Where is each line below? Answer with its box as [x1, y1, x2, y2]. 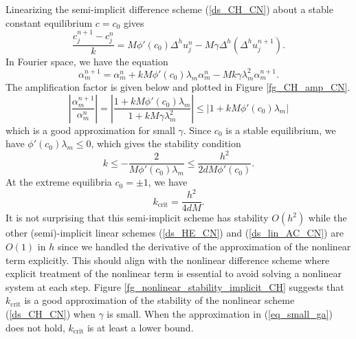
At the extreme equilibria [5, 175, 112, 189]
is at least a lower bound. [87, 320, 194, 334]
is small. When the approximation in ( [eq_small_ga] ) [107, 307, 333, 321]
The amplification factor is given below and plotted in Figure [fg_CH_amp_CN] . [5, 79, 351, 94]
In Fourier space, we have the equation [5, 54, 168, 68]
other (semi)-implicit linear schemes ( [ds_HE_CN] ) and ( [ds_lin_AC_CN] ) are [5, 226, 344, 240]
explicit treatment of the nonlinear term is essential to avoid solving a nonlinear [5, 266, 342, 281]
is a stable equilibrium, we [225, 122, 336, 137]
